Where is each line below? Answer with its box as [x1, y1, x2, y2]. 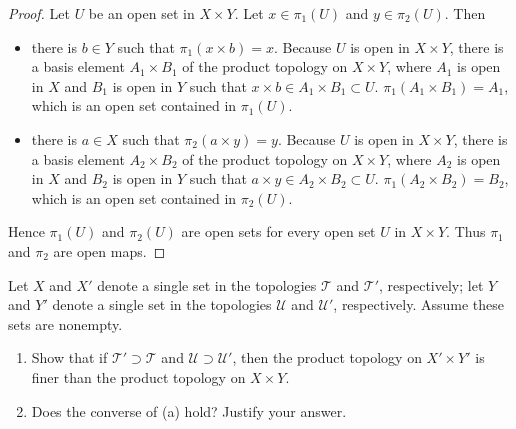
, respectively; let [379, 274, 484, 295]
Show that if [31, 347, 108, 368]
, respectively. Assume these [333, 294, 504, 315]
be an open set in [88, 3, 195, 23]
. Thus [446, 221, 486, 242]
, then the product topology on [232, 347, 422, 368]
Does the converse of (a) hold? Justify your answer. [31, 400, 347, 421]
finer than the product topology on [31, 366, 246, 387]
